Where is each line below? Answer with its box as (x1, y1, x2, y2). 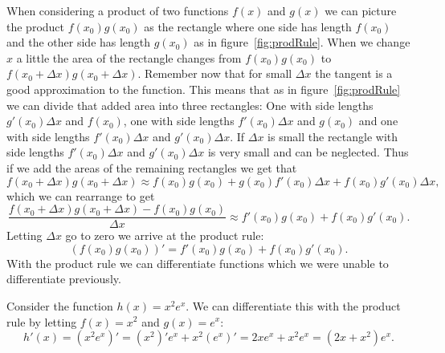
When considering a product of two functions (6, 2, 229, 18)
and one (358, 112, 398, 129)
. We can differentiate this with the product (186, 297, 401, 314)
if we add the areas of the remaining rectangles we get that (6, 159, 297, 176)
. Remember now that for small (137, 65, 292, 82)
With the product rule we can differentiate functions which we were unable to (6, 254, 389, 271)
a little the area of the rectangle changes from (16, 49, 242, 66)
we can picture (325, 2, 397, 18)
